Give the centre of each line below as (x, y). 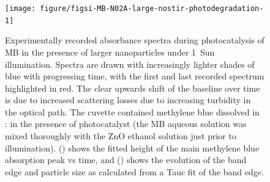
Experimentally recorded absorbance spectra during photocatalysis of (135, 40)
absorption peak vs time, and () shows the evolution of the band (126, 160)
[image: (21, 9)
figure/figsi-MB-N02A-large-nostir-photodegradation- (152, 9)
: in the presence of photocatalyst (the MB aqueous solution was (126, 124)
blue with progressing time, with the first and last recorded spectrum (135, 76)
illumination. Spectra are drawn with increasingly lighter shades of (130, 64)
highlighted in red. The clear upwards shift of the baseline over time (133, 88)
